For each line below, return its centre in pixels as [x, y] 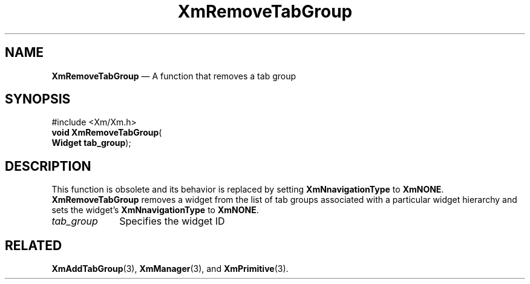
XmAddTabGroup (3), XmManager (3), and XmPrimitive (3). [170, 269]
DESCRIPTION [48, 166]
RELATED [34, 245]
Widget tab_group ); [91, 143]
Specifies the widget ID [172, 221]
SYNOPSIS [38, 99]
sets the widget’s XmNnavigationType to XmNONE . [155, 210]
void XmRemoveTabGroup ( [107, 133]
